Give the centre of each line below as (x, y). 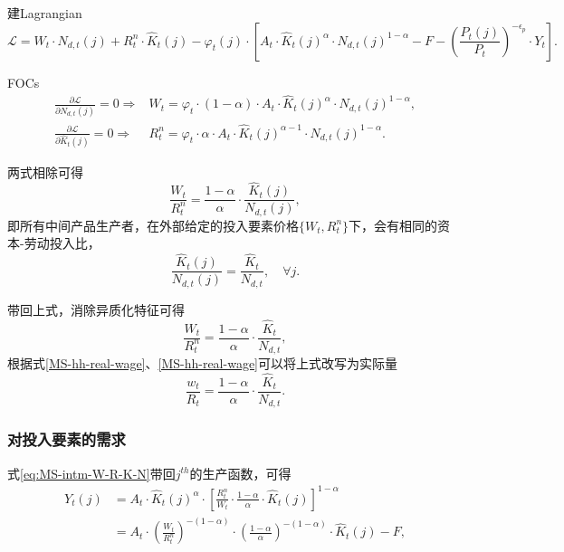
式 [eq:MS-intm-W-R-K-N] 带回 (91, 473)
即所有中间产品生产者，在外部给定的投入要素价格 (153, 225)
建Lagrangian (45, 13)
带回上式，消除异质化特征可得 (96, 309)
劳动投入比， (62, 243)
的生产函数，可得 (240, 473)
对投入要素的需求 (67, 439)
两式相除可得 (45, 171)
